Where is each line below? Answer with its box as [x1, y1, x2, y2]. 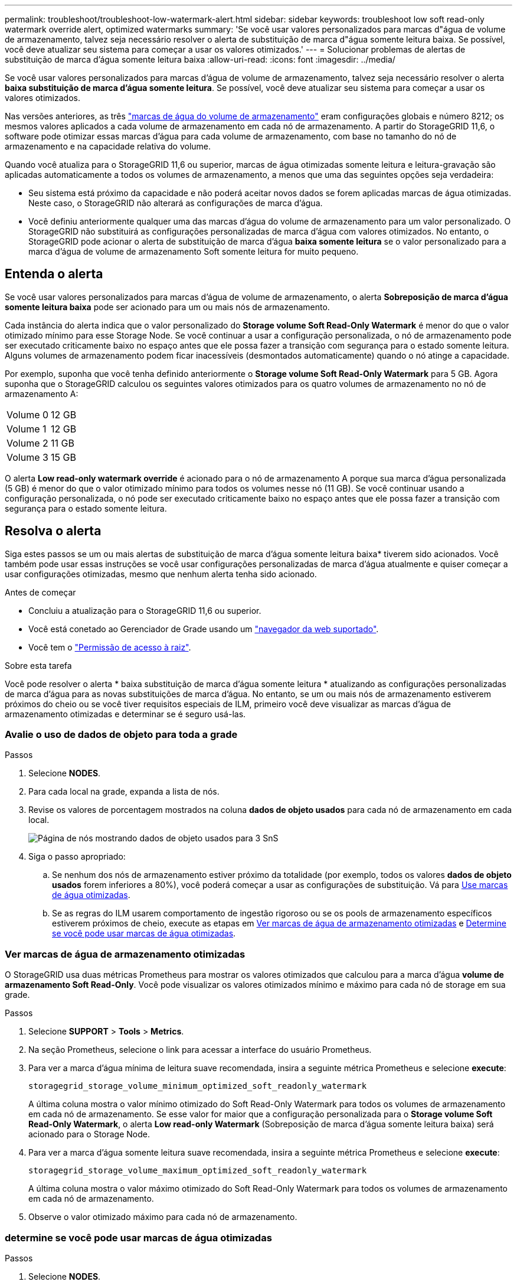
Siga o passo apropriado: [28, 851, 126, 862]
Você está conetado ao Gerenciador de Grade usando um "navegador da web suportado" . [28, 623, 379, 634]
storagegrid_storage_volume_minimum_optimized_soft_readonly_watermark [28, 1081, 367, 1091]
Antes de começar [5, 587, 76, 597]
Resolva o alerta [5, 523, 102, 539]
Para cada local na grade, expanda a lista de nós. [28, 786, 220, 797]
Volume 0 [6, 408, 49, 421]
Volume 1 [6, 422, 47, 435]
